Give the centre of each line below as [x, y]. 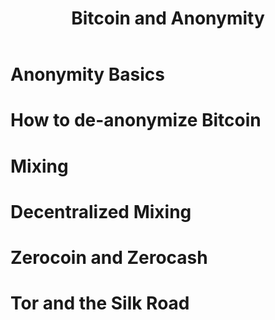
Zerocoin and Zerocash [109, 257]
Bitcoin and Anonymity [168, 18]
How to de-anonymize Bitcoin [136, 120]
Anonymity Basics [88, 74]
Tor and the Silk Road [100, 303]
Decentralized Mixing [101, 211]
